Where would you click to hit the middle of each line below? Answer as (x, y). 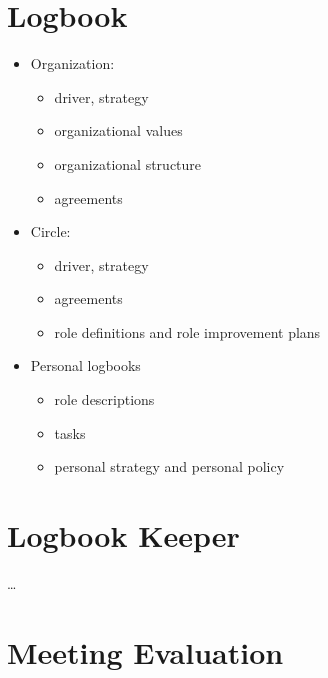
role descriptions (104, 399)
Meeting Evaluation (145, 651)
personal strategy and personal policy (169, 466)
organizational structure (128, 163)
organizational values (118, 130)
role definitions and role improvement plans (187, 331)
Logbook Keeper (123, 535)
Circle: (50, 231)
